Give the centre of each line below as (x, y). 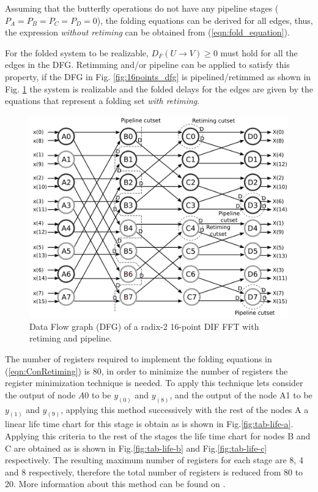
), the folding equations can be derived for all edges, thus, (205, 20)
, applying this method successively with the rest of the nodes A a (185, 409)
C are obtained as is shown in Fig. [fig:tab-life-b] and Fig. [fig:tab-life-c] (136, 448)
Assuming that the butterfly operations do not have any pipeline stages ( (142, 8)
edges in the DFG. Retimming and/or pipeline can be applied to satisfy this (147, 65)
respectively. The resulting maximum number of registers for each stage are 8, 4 (154, 460)
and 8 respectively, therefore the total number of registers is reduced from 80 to (154, 471)
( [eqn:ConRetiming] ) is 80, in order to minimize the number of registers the (146, 371)
